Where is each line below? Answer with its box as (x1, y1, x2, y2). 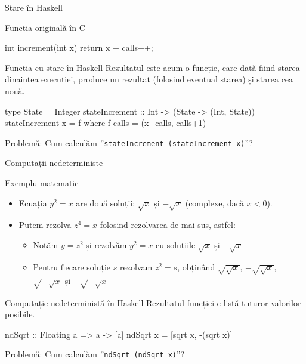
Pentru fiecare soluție (33, 260, 111, 273)
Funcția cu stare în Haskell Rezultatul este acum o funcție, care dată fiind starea (5, 61, 300, 73)
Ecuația (18, 196, 47, 209)
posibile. (5, 308, 35, 320)
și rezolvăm (86, 238, 127, 251)
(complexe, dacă (185, 196, 245, 209)
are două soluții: (76, 196, 135, 209)
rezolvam (119, 260, 153, 273)
